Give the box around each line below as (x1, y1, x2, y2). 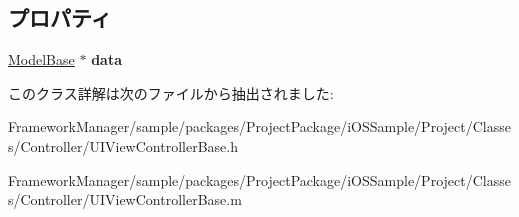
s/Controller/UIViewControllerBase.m (8, 189, 242, 210)
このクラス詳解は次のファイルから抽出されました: (8, 82, 334, 103)
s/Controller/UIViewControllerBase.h (8, 135, 238, 156)
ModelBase (8, 49, 75, 70)
